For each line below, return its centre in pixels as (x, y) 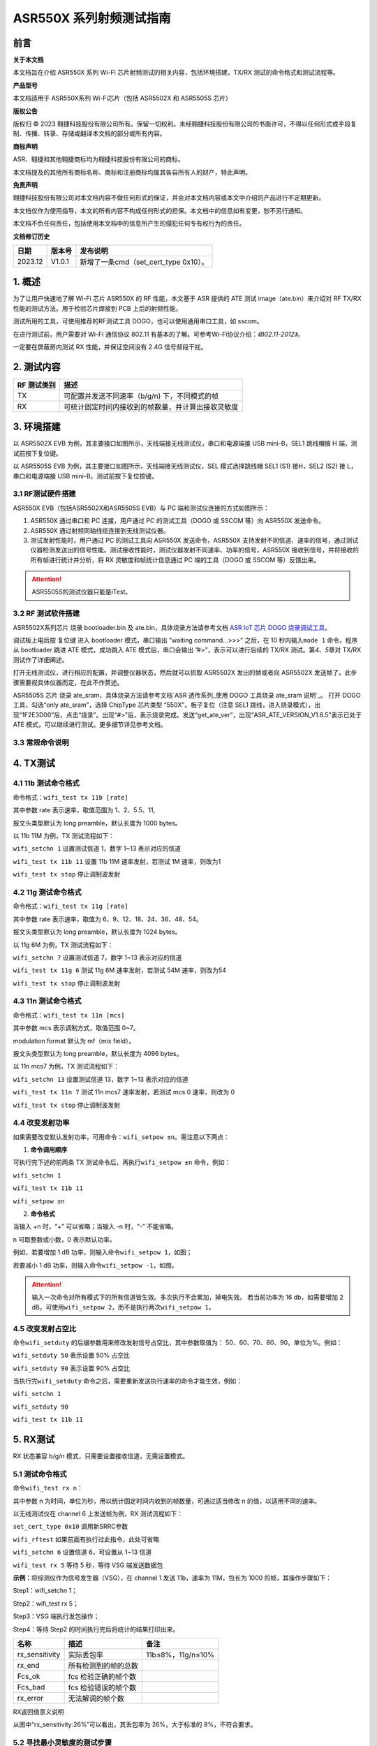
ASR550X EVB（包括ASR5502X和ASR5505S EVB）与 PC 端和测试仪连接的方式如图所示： (141, 508)
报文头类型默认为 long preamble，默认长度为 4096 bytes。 (98, 1053)
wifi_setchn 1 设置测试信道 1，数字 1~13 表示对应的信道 (97, 849)
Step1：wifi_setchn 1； (45, 1591)
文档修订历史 (31, 236)
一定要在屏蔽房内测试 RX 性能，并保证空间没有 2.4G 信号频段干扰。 (110, 347)
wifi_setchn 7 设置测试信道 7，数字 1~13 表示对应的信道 (97, 958)
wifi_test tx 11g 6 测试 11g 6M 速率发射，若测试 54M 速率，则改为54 (119, 970)
